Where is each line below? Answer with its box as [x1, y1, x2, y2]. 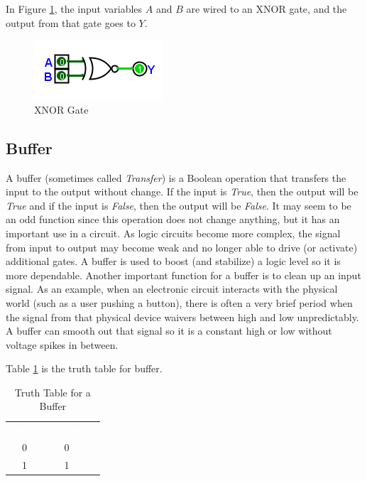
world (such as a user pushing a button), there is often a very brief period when [6, 295, 353, 310]
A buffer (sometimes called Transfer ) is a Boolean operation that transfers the [6, 170, 346, 185]
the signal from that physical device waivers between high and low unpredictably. [6, 309, 359, 324]
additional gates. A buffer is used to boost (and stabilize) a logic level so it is [6, 254, 341, 269]
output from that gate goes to [6, 15, 136, 30]
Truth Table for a [14, 384, 91, 399]
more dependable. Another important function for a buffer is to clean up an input [6, 267, 361, 282]
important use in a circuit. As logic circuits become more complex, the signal [6, 225, 341, 240]
